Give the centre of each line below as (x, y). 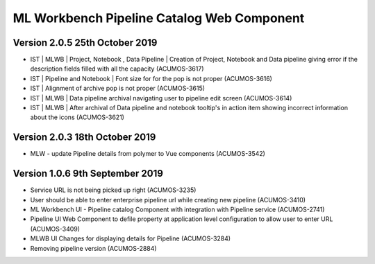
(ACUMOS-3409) (55, 229)
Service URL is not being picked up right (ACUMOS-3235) (113, 190)
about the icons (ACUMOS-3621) (77, 117)
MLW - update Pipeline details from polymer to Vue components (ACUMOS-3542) (148, 154)
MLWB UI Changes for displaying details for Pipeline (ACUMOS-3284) (131, 238)
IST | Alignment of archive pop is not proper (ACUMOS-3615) (117, 88)
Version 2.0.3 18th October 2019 (84, 138)
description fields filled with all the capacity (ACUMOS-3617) (117, 69)
